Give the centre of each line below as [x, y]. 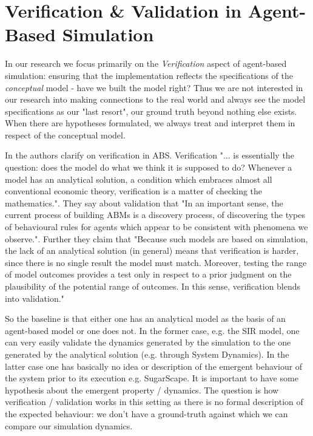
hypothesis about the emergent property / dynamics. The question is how [142, 390]
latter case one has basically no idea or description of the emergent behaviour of [154, 366]
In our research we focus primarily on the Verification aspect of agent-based [146, 63]
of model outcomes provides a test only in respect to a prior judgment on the [148, 274]
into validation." [35, 298]
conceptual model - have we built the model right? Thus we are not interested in [154, 87]
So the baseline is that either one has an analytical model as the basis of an [145, 318]
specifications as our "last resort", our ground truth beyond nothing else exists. [151, 111]
